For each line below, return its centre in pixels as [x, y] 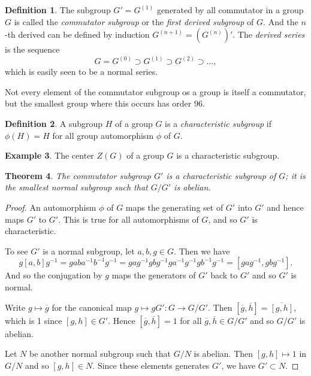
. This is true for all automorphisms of [129, 219]
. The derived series [269, 34]
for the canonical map [92, 307]
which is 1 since [34, 320]
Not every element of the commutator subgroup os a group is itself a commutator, [155, 91]
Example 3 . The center [49, 155]
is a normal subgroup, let [89, 251]
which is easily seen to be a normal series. [81, 72]
